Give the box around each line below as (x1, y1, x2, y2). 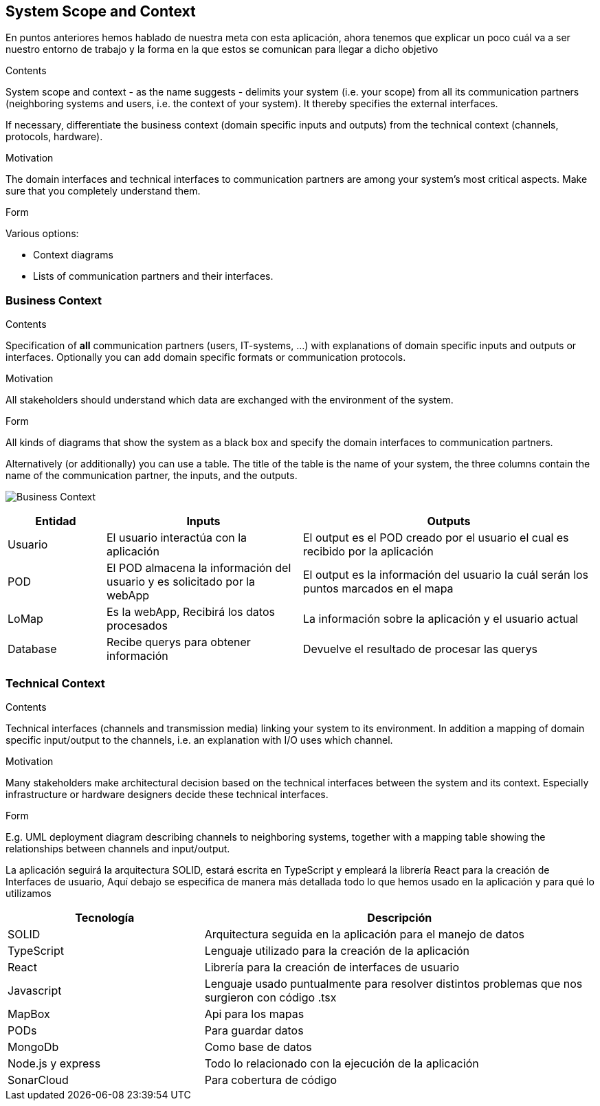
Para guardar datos (204, 1023, 304, 1037)
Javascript (8, 983, 62, 997)
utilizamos (5, 887, 52, 899)
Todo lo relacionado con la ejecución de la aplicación (204, 1056, 479, 1070)
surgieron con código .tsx (204, 990, 337, 1004)
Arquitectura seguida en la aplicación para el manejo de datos (204, 927, 524, 941)
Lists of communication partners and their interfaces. (33, 270, 274, 283)
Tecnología (75, 910, 135, 925)
